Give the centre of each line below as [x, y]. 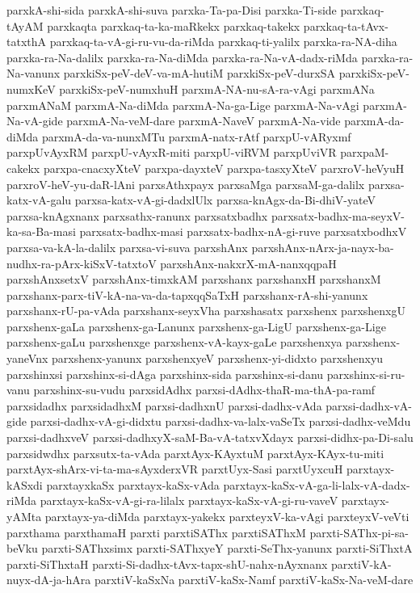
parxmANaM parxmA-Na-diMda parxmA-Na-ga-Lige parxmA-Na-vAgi [183, 105]
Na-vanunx [34, 73]
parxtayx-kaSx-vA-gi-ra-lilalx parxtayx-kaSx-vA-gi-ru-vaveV [189, 500]
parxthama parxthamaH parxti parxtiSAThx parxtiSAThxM [156, 532]
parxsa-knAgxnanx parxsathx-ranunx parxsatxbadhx [137, 215]
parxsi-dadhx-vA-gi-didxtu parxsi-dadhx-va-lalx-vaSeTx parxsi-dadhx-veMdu [220, 421]
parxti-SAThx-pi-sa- [359, 532]
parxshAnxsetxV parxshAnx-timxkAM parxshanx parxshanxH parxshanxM [194, 279]
